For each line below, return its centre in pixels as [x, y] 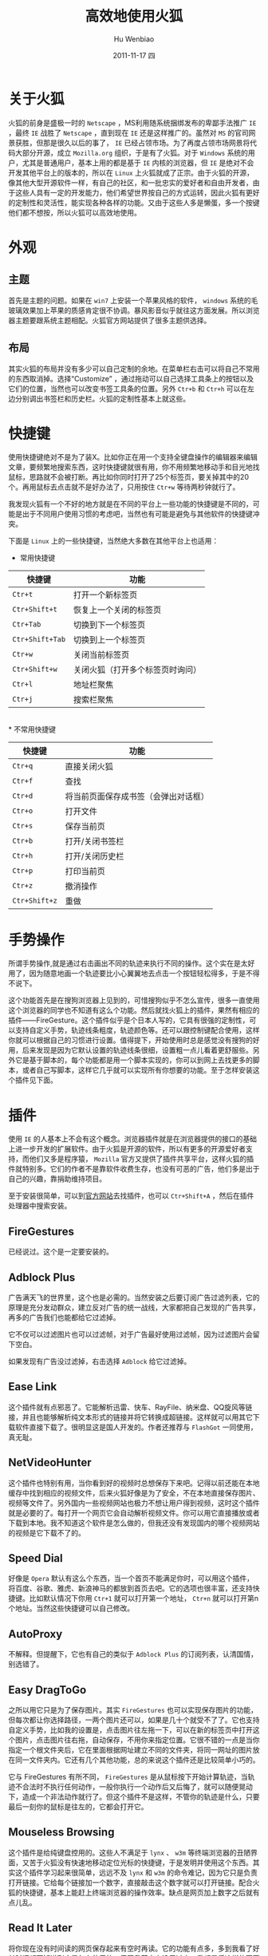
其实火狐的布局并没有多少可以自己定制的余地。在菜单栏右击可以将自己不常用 [134, 369]
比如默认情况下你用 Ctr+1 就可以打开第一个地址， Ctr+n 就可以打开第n [144, 1598]
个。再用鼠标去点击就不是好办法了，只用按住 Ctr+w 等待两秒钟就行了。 [124, 487]
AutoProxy [35, 1634]
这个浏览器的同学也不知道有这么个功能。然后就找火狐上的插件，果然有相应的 [134, 1010]
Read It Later [41, 1928]
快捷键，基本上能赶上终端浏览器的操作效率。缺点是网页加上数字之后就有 [141, 1892]
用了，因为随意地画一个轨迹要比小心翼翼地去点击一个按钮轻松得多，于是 [127, 974]
